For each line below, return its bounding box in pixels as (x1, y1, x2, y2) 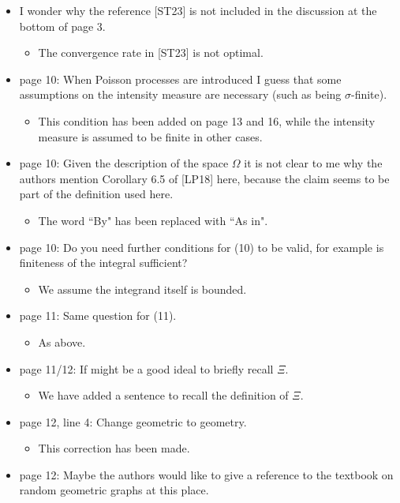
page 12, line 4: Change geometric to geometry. (19, 413, 247, 430)
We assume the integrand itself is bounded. (38, 280, 247, 297)
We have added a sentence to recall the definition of (38, 387, 289, 404)
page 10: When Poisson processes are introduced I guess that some (19, 70, 342, 87)
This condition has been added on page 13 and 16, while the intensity (38, 112, 376, 129)
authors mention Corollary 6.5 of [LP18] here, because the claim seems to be (19, 170, 390, 186)
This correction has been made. (38, 440, 190, 456)
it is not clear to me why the (244, 155, 383, 171)
